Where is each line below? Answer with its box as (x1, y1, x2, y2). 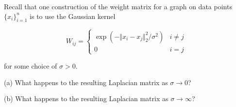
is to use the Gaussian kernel (30, 11, 116, 21)
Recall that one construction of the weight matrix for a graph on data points (4, 1, 232, 11)
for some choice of (4, 60, 57, 71)
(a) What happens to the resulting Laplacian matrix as (4, 77, 168, 87)
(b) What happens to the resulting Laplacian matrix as (4, 93, 169, 104)
